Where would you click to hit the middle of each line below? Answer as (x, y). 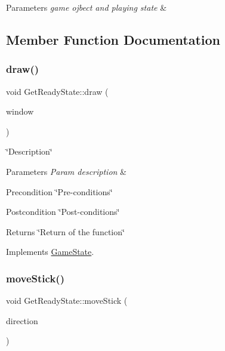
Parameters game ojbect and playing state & (87, 7)
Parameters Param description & (66, 171)
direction (22, 320)
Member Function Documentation (113, 39)
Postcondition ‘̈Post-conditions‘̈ (63, 212)
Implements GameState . (50, 252)
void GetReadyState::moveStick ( (67, 301)
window (20, 111)
